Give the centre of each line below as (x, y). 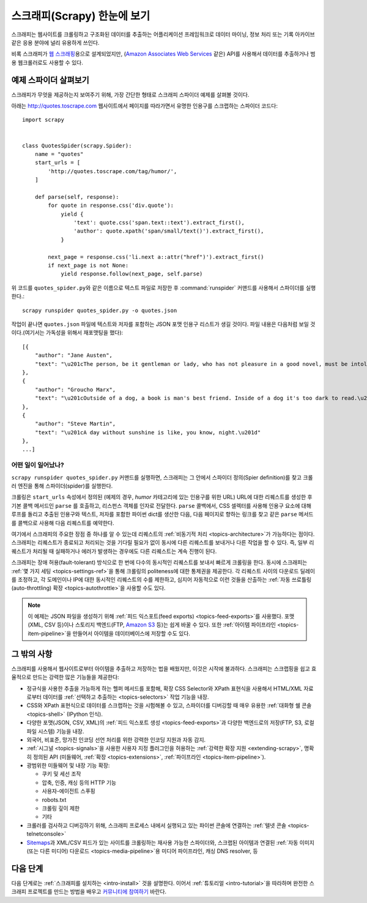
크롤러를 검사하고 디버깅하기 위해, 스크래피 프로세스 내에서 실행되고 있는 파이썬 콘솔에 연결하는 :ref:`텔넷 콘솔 (157, 825)
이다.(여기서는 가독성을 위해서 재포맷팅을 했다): (67, 333)
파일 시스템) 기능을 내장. (55, 731)
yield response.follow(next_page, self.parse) (132, 274)
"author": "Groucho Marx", (75, 389)
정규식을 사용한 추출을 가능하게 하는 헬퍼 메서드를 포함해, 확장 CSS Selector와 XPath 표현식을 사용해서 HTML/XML (165, 688)
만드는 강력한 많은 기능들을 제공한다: (76, 677)
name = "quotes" (59, 154)
